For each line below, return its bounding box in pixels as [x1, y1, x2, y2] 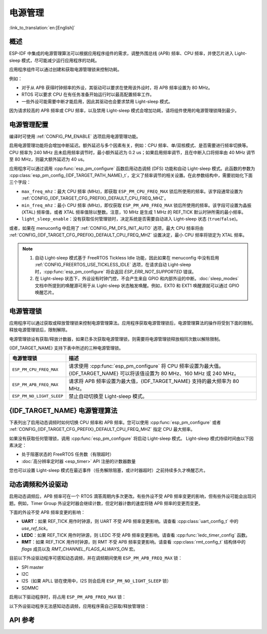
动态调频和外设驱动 [9, 480, 68, 489]
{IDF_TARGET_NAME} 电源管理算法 [9, 406, 118, 415]
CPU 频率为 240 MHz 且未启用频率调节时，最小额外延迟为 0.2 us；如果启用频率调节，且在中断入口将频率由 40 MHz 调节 [9, 149, 256, 155]
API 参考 [9, 616, 35, 625]
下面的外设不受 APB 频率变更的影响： [9, 509, 86, 515]
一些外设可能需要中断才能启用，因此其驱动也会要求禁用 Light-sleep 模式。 [21, 98, 173, 104]
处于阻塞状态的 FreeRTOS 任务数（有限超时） [21, 451, 114, 457]
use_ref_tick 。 [21, 525, 50, 531]
